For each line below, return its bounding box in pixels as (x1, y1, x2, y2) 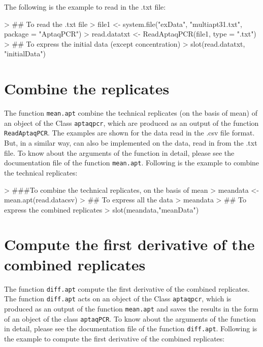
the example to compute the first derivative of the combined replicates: (4, 333, 225, 343)
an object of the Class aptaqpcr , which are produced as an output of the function (4, 117, 259, 128)
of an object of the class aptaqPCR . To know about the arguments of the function (4, 313, 256, 324)
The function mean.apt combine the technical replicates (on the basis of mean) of (4, 108, 257, 118)
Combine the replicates (4, 78, 170, 99)
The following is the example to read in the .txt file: (4, 2, 166, 12)
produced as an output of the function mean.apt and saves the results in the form (4, 303, 258, 314)
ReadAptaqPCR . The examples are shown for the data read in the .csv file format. (4, 127, 255, 138)
